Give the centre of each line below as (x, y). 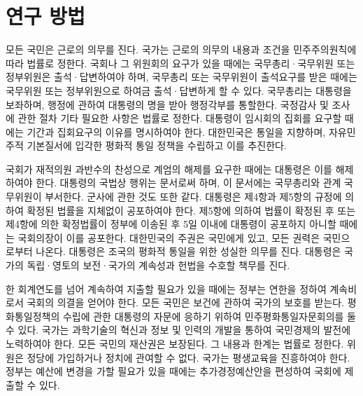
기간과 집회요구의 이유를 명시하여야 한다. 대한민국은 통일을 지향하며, (176, 131)
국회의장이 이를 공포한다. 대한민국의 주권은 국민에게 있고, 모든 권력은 (169, 237)
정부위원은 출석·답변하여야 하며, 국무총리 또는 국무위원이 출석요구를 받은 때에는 (181, 77)
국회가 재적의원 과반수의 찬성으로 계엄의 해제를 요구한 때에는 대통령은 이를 (169, 169)
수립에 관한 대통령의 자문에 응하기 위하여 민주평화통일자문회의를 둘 (209, 316)
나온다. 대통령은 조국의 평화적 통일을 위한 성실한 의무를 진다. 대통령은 (188, 251)
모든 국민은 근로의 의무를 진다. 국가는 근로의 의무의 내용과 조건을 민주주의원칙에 (181, 49)
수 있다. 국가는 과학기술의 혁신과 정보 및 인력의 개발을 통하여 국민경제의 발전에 (178, 330)
